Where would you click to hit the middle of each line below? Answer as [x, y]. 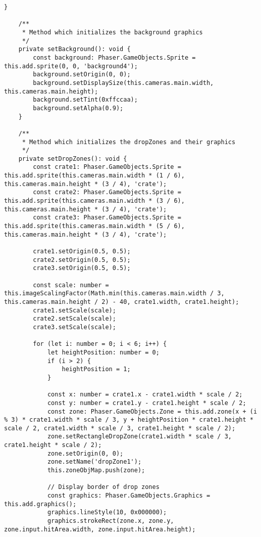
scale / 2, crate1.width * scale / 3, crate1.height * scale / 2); [120, 428]
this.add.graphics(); [40, 504]
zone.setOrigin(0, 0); [85, 453]
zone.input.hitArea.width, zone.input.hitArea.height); [100, 529]
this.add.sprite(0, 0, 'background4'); [71, 66]
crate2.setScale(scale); [74, 319]
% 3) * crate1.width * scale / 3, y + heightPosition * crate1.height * [129, 420]
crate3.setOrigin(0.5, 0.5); [82, 268]
